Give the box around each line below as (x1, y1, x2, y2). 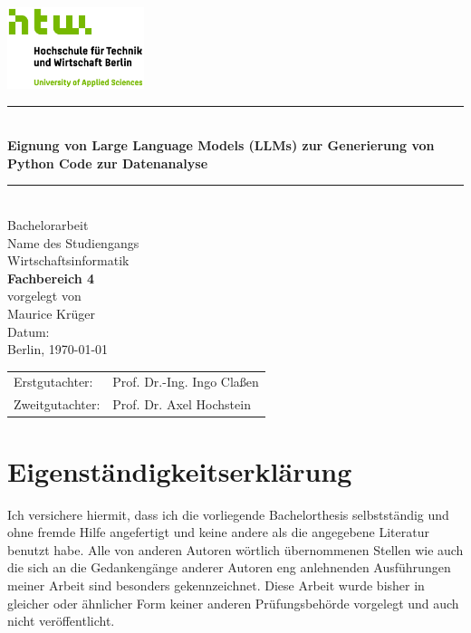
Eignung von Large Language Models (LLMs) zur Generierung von (7, 136, 435, 155)
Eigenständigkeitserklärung (7, 452, 352, 489)
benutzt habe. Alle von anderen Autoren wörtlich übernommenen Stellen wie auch (7, 540, 464, 559)
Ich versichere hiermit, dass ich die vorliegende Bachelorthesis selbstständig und (7, 504, 449, 523)
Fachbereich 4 (7, 268, 95, 287)
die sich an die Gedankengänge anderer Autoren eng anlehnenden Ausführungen (7, 558, 451, 577)
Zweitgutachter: (14, 395, 101, 414)
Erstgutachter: (14, 372, 93, 391)
